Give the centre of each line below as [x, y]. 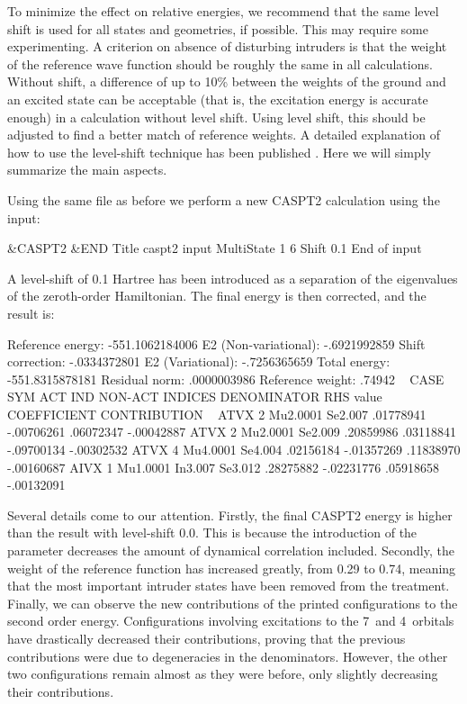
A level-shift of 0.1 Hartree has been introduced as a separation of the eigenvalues [233, 278]
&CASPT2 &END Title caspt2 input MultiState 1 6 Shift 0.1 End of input [215, 248]
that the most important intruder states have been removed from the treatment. [229, 586]
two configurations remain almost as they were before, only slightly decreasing [223, 674]
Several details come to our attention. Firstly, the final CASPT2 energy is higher [230, 514]
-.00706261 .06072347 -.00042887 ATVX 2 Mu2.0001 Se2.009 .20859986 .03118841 [232, 432]
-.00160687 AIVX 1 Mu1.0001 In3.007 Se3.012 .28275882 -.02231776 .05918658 [223, 467]
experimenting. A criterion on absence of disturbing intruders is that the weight [227, 46]
